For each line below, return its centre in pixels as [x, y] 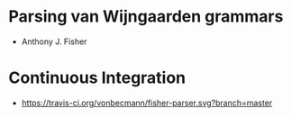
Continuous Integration [97, 78]
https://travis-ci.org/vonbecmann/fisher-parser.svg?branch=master [147, 103]
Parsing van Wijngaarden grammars [146, 17]
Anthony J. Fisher [54, 41]
